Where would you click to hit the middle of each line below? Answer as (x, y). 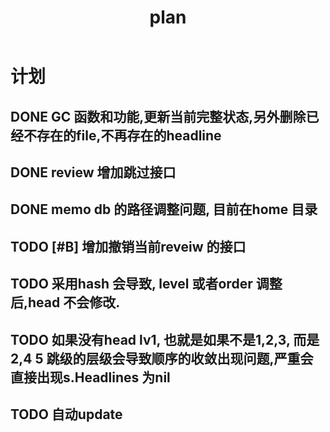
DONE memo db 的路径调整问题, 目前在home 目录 (164, 209)
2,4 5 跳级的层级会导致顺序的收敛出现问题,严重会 (162, 358)
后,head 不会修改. (65, 302)
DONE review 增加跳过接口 (93, 172)
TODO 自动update (66, 414)
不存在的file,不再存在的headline (122, 135)
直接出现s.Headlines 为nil (90, 377)
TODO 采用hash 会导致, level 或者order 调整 (146, 284)
